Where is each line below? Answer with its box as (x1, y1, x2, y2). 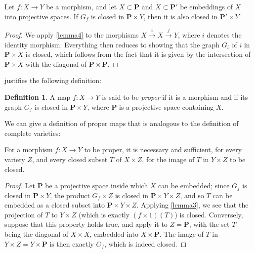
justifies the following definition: (4, 75, 101, 85)
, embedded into (89, 229, 138, 239)
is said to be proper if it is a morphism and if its (102, 91, 248, 102)
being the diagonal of (4, 229, 69, 239)
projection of (4, 209, 43, 219)
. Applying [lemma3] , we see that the (136, 200, 249, 210)
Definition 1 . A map (4, 91, 71, 102)
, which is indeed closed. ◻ (104, 238, 187, 249)
